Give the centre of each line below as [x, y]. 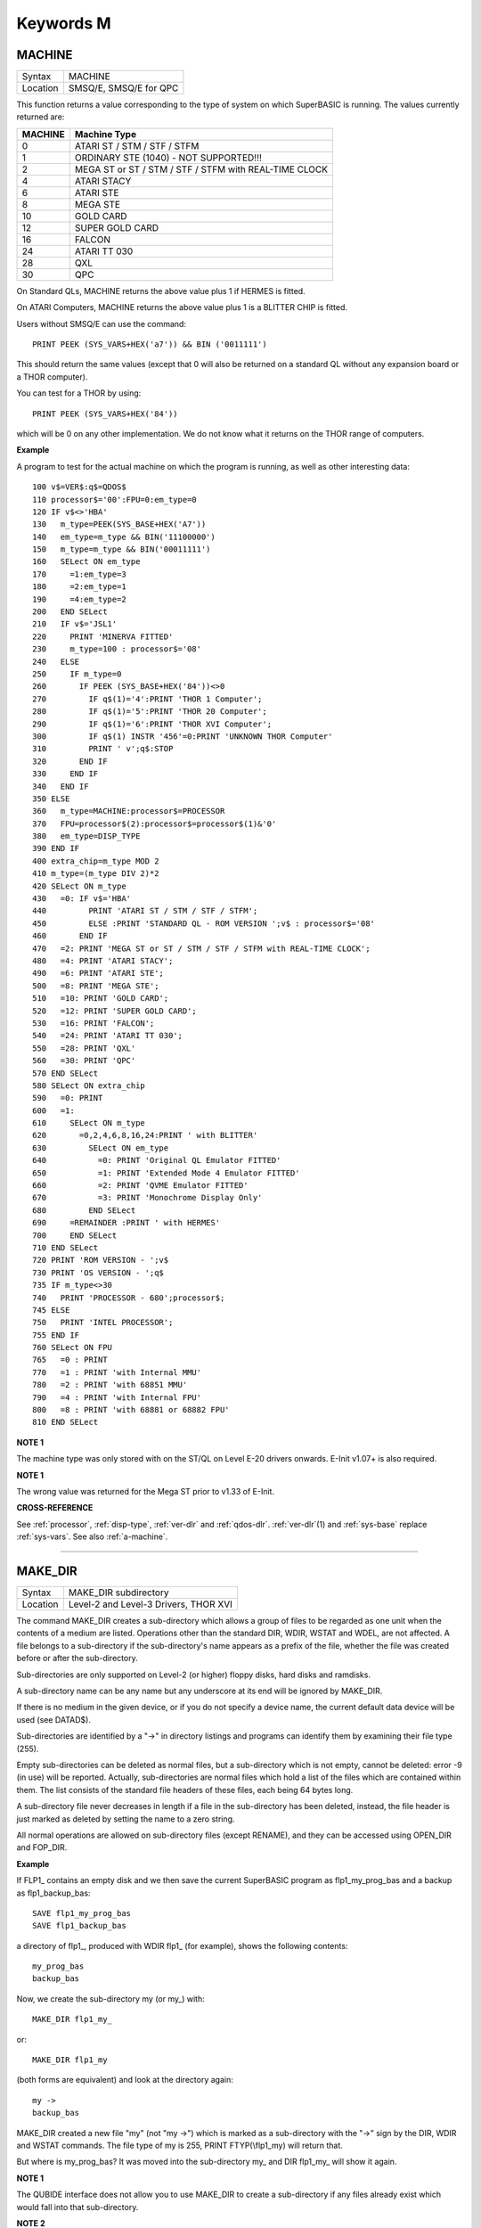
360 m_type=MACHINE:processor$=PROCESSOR [129, 811]
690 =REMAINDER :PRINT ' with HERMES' [126, 1223]
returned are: [41, 117]
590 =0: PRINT [68, 1098]
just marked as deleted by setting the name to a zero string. [126, 1819]
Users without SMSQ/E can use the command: [102, 324]
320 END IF [70, 761]
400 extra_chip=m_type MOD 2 [96, 861]
